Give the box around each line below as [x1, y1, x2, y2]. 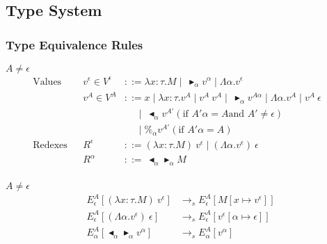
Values [33, 76, 62, 87]
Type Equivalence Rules [6, 35, 143, 53]
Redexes [33, 140, 67, 150]
